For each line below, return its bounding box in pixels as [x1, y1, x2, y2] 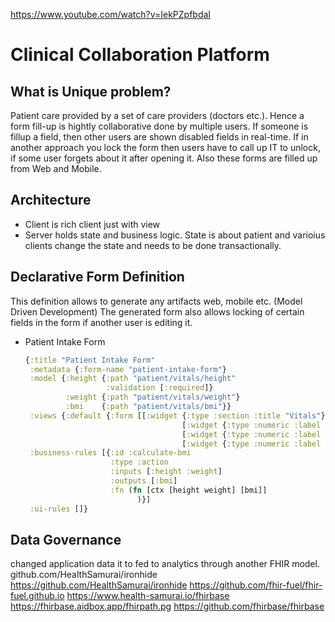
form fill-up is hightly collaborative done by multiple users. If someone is [10, 120, 309, 132]
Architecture [10, 192, 92, 209]
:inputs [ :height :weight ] [109, 467, 223, 477]
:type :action [109, 457, 169, 468]
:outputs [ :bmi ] [109, 476, 178, 486]
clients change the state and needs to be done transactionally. [24, 239, 282, 251]
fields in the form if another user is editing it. [10, 316, 193, 328]
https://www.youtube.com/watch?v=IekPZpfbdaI [10, 9, 212, 20]
